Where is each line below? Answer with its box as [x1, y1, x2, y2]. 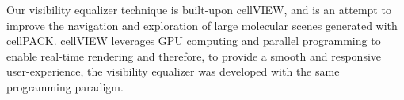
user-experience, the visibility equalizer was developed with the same [6, 63, 340, 80]
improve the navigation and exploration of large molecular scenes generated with [6, 17, 398, 33]
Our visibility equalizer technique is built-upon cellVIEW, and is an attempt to [6, 2, 391, 17]
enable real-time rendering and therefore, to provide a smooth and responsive [6, 47, 382, 64]
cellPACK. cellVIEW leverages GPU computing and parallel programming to [6, 32, 381, 49]
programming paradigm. [6, 78, 124, 94]
